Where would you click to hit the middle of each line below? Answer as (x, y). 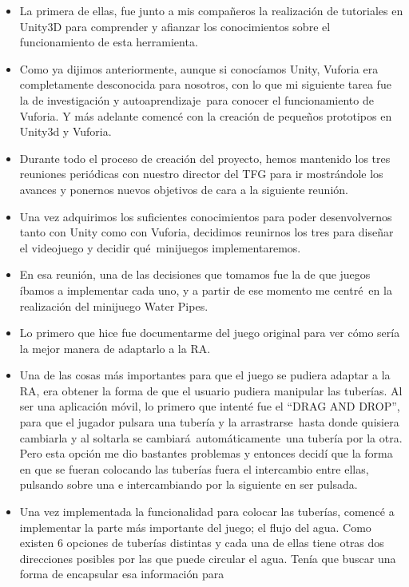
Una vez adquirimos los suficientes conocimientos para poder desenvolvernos (206, 216)
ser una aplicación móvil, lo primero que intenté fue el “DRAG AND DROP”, (210, 406)
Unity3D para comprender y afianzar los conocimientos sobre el (175, 26)
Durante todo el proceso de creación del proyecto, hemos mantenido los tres (205, 158)
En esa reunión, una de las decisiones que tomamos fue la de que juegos (195, 274)
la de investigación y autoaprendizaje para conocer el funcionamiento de (197, 99)
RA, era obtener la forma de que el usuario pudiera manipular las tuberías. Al (211, 390)
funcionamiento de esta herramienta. (109, 42)
